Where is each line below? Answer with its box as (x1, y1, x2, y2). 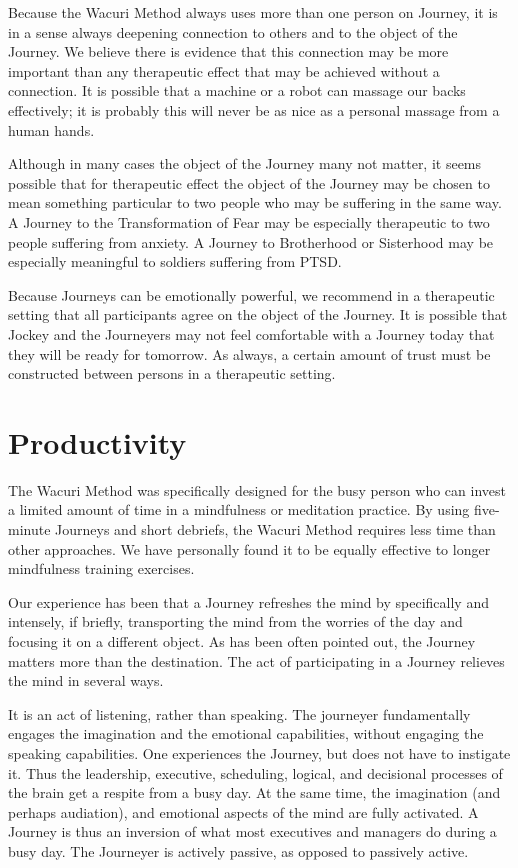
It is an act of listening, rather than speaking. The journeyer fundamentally (8, 703, 471, 724)
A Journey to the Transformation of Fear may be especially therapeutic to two (8, 211, 490, 232)
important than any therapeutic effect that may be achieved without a (8, 60, 440, 81)
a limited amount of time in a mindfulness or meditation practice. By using (8, 499, 470, 520)
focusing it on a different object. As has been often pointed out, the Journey (8, 630, 476, 651)
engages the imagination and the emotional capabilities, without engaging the (8, 723, 484, 744)
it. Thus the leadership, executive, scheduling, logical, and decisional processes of (8, 762, 503, 783)
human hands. (8, 119, 95, 140)
